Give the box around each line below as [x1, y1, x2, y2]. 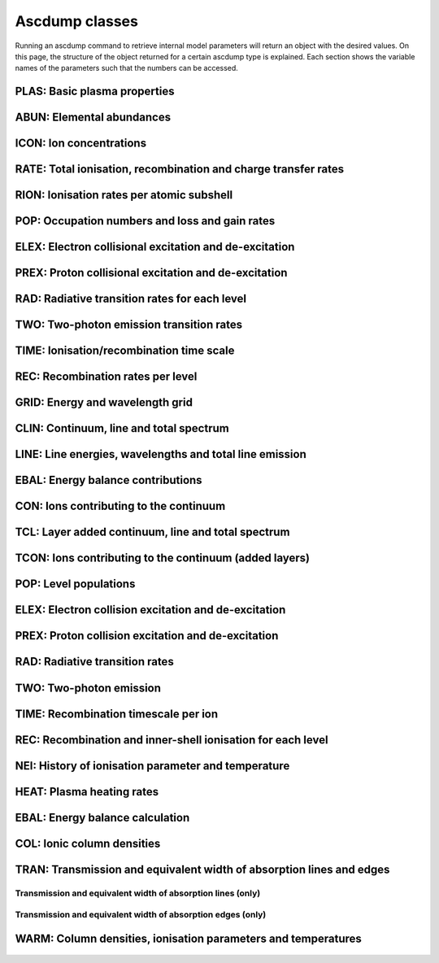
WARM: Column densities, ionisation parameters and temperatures [15, 931, 362, 945]
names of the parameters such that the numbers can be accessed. [15, 63, 239, 73]
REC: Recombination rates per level [15, 370, 198, 384]
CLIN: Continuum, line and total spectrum [15, 421, 229, 435]
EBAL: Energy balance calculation [15, 810, 190, 825]
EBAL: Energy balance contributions [15, 473, 202, 487]
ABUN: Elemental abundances [15, 111, 171, 124]
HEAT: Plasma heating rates [15, 785, 159, 799]
